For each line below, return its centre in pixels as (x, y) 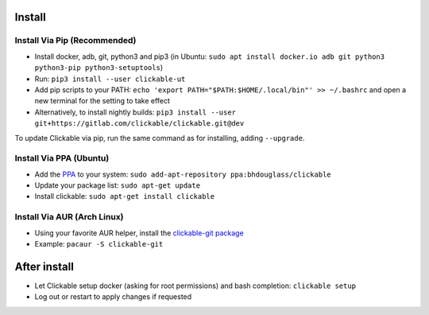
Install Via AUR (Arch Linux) (69, 217)
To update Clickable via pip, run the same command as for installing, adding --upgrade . (160, 138)
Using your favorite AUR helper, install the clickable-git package (139, 233)
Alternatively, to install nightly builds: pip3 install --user (135, 112)
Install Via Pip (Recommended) (75, 41)
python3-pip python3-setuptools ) (99, 68)
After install (44, 266)
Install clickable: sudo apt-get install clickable (124, 196)
